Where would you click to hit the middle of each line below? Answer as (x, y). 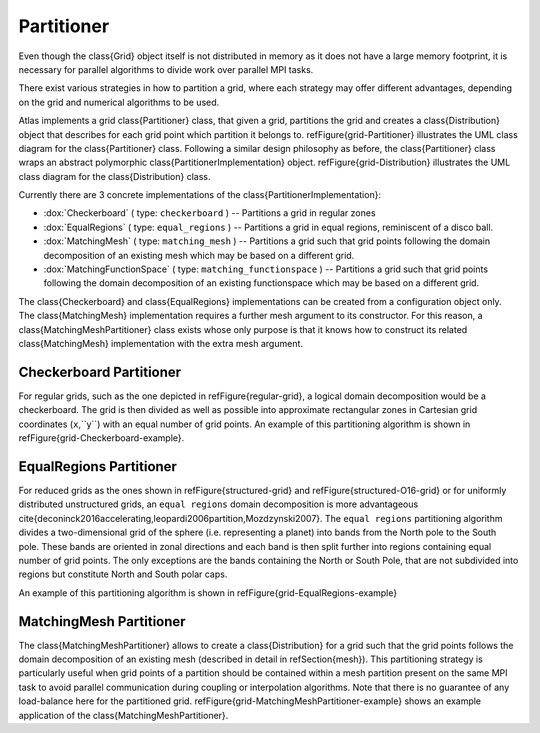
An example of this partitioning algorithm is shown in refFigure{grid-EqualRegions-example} (208, 592)
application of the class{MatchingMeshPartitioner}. (123, 715)
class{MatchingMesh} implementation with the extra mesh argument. (161, 343)
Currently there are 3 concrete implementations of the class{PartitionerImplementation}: (200, 195)
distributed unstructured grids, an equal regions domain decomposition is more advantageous (218, 504)
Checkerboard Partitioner (100, 371)
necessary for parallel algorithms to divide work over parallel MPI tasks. (166, 69)
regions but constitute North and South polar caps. (123, 574)
